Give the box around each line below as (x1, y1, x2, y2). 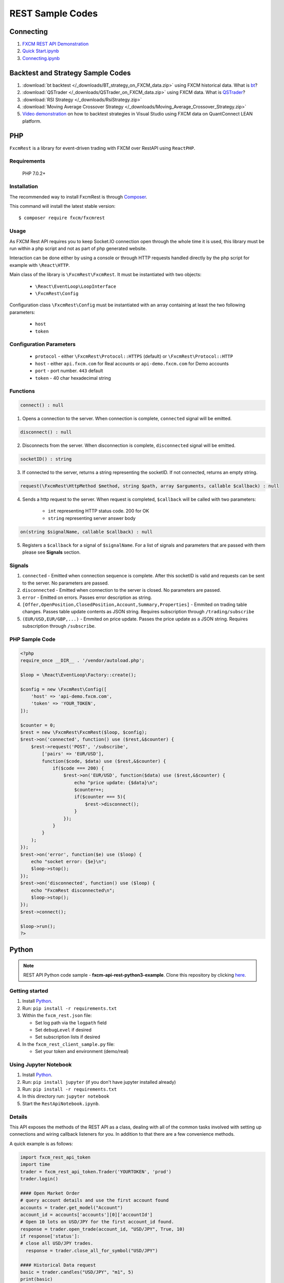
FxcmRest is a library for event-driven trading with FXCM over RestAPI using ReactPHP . (9, 145, 195, 151)
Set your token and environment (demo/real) (35, 1048, 129, 1055)
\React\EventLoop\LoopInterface (35, 283, 116, 289)
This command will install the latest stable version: (9, 203, 116, 209)
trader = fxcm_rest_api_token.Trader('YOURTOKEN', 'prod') (20, 1169, 171, 1175)
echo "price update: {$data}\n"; (74, 780, 158, 785)
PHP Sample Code (9, 635, 56, 643)
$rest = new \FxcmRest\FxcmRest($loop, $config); (20, 729, 147, 735)
